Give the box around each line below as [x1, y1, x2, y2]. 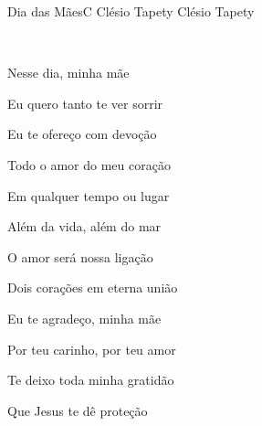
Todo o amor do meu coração [7, 154, 171, 174]
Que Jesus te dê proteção [7, 400, 148, 420]
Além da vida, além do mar [7, 217, 162, 236]
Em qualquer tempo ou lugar [7, 186, 170, 205]
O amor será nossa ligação [7, 247, 153, 266]
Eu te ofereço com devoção [7, 124, 157, 144]
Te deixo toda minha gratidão [7, 370, 174, 389]
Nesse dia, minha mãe [7, 63, 130, 82]
